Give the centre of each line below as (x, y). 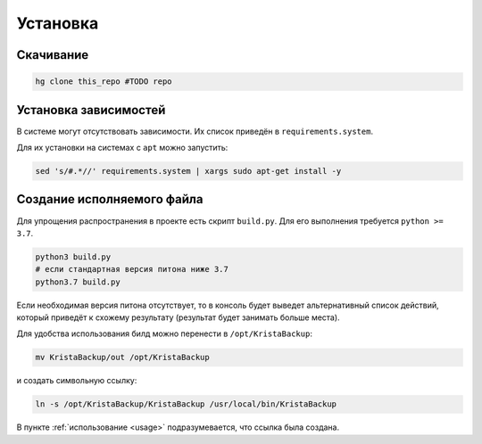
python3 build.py (73, 257)
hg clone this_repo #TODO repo (104, 82)
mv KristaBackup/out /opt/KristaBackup (122, 358)
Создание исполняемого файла (110, 199)
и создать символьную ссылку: (77, 381)
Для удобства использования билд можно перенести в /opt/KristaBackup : (164, 333)
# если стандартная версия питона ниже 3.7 (132, 269)
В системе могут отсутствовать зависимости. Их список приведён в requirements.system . (195, 131)
